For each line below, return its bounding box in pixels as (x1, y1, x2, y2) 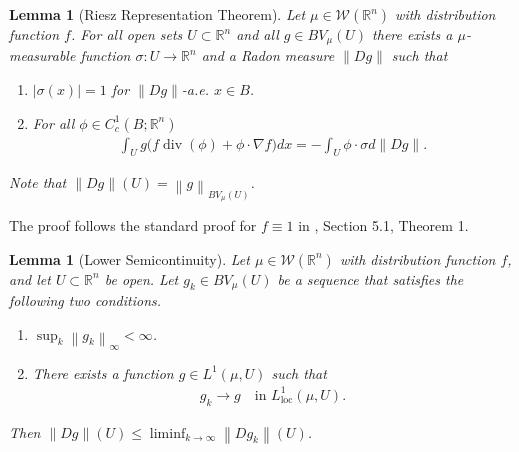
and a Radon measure (201, 45, 335, 66)
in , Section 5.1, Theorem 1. (298, 214, 469, 235)
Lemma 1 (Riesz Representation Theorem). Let (9, 4, 306, 24)
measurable (9, 45, 76, 66)
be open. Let (104, 268, 179, 289)
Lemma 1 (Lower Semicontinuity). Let (9, 248, 250, 269)
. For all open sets (70, 24, 183, 44)
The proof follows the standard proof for (9, 214, 257, 235)
